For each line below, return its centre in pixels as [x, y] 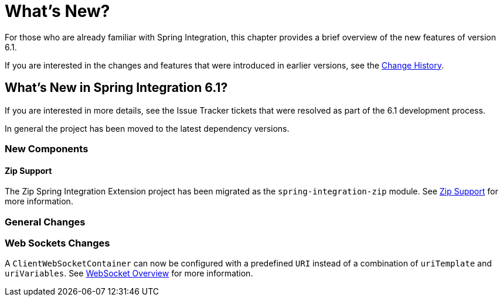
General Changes [45, 222]
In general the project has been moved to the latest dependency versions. [147, 128]
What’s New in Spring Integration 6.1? [116, 88]
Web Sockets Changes [57, 243]
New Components [47, 148]
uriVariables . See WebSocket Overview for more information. [129, 273]
